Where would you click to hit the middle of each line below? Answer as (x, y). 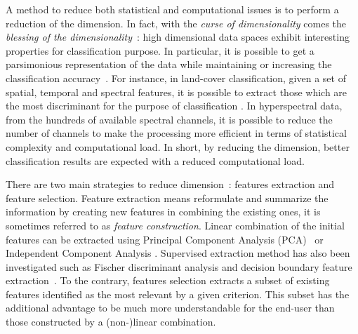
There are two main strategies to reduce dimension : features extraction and (170, 184)
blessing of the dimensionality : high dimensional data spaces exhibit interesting (178, 37)
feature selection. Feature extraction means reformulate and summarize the (167, 198)
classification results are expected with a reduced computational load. (155, 160)
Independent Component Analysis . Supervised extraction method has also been (178, 253)
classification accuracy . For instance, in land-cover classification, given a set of (176, 78)
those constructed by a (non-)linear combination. (111, 322)
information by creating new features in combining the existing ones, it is (163, 212)
